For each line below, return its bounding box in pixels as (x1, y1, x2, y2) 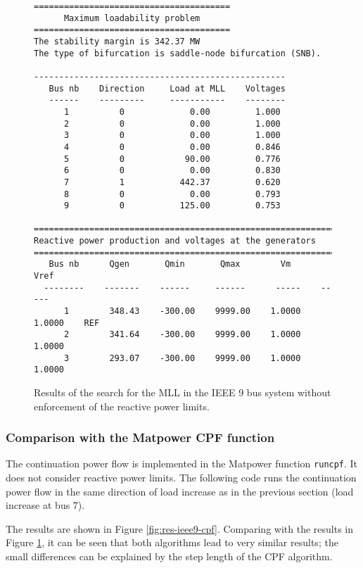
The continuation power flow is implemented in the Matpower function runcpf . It (6, 456, 358, 471)
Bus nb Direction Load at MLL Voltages (49, 83, 286, 94)
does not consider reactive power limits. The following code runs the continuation (6, 470, 357, 485)
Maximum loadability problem (63, 13, 200, 23)
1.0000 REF (34, 317, 100, 328)
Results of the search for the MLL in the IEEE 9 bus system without (34, 385, 331, 399)
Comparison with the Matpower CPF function (6, 429, 275, 446)
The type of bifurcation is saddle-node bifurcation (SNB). (34, 48, 321, 58)
